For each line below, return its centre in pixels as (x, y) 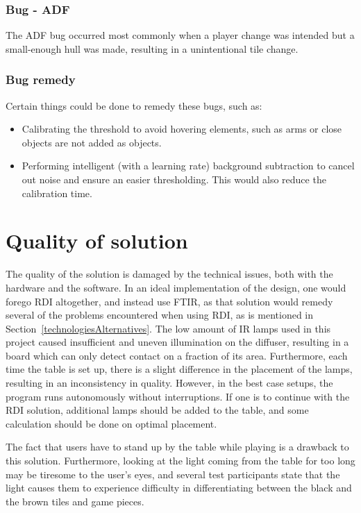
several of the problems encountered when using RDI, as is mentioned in (160, 315)
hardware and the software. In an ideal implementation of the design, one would (176, 287)
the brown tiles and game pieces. (75, 501)
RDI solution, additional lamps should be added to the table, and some (157, 410)
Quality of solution (97, 241)
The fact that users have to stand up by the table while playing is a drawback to (177, 447)
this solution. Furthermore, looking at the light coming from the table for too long (180, 461)
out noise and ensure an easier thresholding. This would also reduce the (174, 179)
